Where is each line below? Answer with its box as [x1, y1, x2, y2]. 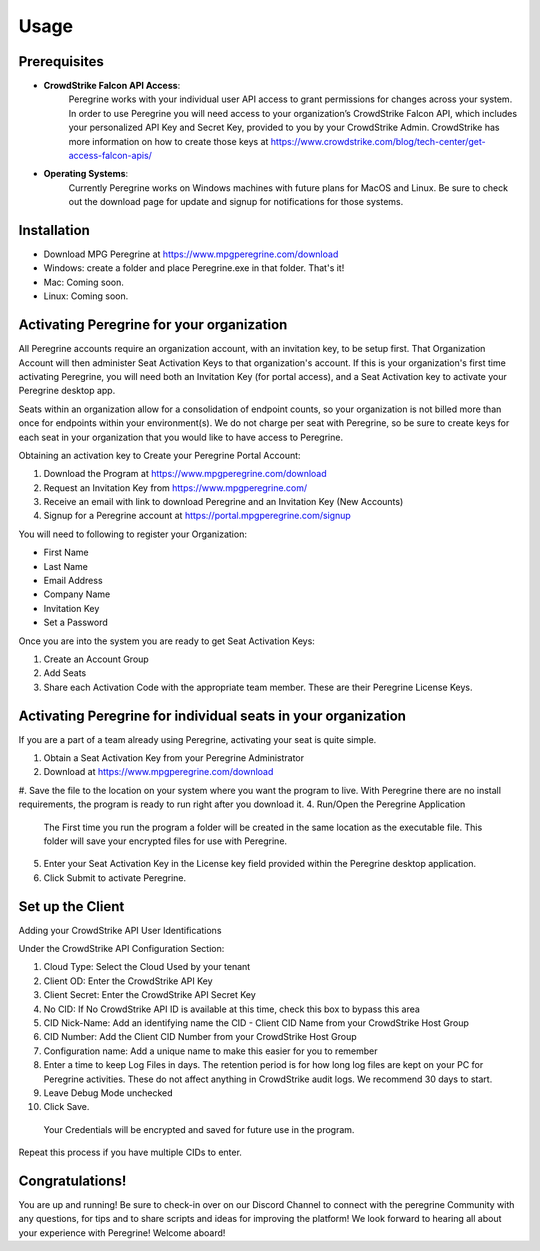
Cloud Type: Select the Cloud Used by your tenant [43, 961, 251, 973]
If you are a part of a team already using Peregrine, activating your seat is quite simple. [18, 733, 377, 745]
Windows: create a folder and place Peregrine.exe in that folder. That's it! [43, 262, 345, 274]
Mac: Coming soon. [43, 276, 125, 288]
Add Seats [43, 667, 87, 679]
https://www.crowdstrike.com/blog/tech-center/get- [270, 135, 486, 147]
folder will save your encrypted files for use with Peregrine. [43, 835, 288, 847]
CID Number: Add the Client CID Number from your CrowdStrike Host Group [43, 1031, 357, 1043]
